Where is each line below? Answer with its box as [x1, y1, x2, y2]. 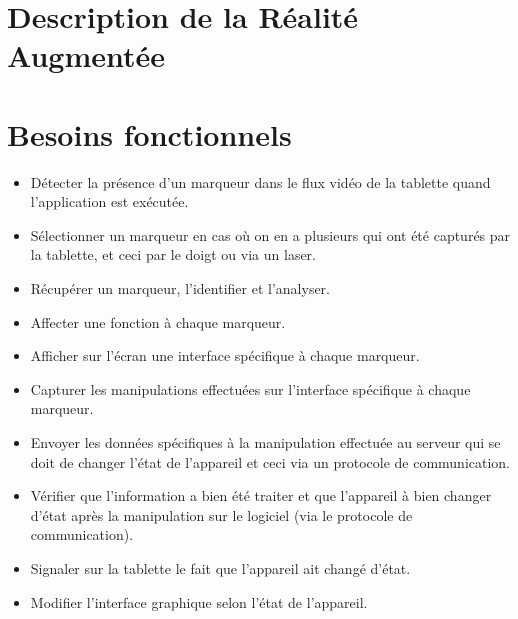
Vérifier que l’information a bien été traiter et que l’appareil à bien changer [30, 485, 492, 506]
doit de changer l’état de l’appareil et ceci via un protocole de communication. [30, 451, 511, 472]
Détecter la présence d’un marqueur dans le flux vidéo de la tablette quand [30, 171, 491, 192]
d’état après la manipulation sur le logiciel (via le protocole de [30, 504, 413, 525]
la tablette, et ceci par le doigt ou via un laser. [30, 244, 316, 265]
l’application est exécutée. [30, 191, 189, 212]
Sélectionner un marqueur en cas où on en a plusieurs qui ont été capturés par [30, 224, 511, 245]
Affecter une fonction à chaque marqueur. [30, 311, 286, 332]
